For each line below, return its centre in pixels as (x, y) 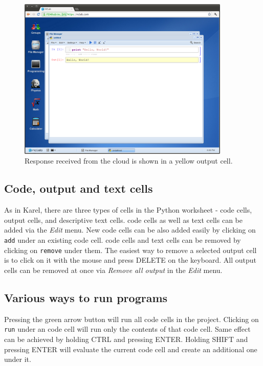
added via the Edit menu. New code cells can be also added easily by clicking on (130, 230)
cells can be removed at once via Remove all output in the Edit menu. (113, 270)
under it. (18, 359)
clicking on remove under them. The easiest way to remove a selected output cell (130, 250)
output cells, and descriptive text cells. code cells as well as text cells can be (123, 220)
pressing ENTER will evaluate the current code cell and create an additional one (131, 349)
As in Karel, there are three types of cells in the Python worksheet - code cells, (128, 210)
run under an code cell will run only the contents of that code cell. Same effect (127, 329)
